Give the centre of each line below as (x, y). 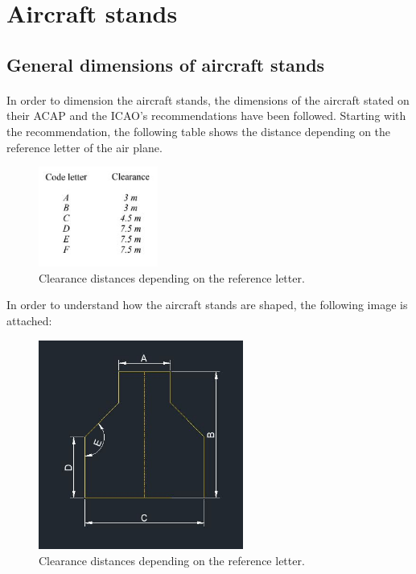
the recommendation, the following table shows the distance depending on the (199, 131)
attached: (29, 320)
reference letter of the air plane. (84, 147)
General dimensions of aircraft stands (166, 64)
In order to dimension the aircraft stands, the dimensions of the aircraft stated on (208, 99)
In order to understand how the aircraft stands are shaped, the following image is (207, 305)
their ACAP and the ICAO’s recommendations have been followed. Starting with (206, 116)
